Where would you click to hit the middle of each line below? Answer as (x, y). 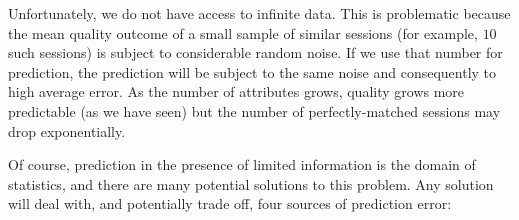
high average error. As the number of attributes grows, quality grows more (236, 91)
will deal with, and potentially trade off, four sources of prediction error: (230, 203)
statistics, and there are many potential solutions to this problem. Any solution (251, 183)
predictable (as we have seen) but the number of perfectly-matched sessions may (254, 110)
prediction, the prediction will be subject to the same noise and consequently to (252, 71)
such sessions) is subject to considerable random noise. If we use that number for (255, 52)
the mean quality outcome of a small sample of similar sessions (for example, (243, 32)
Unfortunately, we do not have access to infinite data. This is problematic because (259, 13)
